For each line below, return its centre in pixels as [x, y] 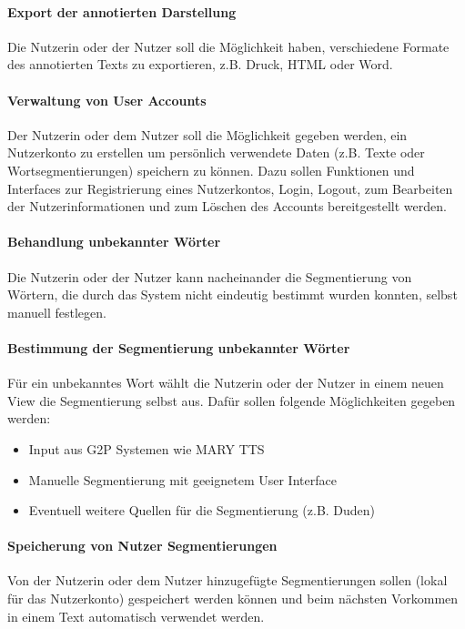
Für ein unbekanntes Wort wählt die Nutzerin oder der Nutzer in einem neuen [226, 383]
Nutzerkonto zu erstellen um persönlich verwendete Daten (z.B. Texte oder [216, 152]
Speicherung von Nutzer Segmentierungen [142, 546]
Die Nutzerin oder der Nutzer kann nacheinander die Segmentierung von [210, 276]
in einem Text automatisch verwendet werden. [136, 616]
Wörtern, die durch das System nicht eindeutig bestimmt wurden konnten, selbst [232, 294]
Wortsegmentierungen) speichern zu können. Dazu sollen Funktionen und [211, 170]
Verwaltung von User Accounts [107, 100]
